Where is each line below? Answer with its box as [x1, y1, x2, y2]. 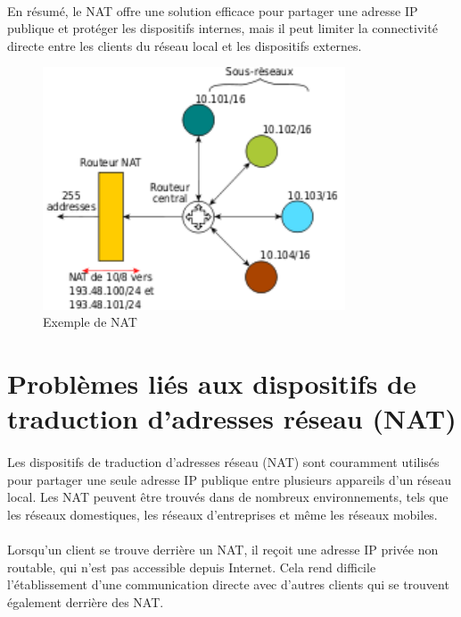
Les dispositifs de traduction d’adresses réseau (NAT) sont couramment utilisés [7, 453, 440, 471]
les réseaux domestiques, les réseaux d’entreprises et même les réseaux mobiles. [7, 504, 438, 523]
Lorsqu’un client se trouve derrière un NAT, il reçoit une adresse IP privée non [7, 540, 439, 559]
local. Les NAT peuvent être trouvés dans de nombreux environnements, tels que [7, 488, 449, 506]
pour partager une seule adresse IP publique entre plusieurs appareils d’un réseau [7, 470, 452, 488]
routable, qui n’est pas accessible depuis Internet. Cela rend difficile [7, 557, 376, 576]
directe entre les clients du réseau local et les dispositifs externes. [7, 36, 362, 54]
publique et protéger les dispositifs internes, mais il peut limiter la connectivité [7, 19, 438, 38]
